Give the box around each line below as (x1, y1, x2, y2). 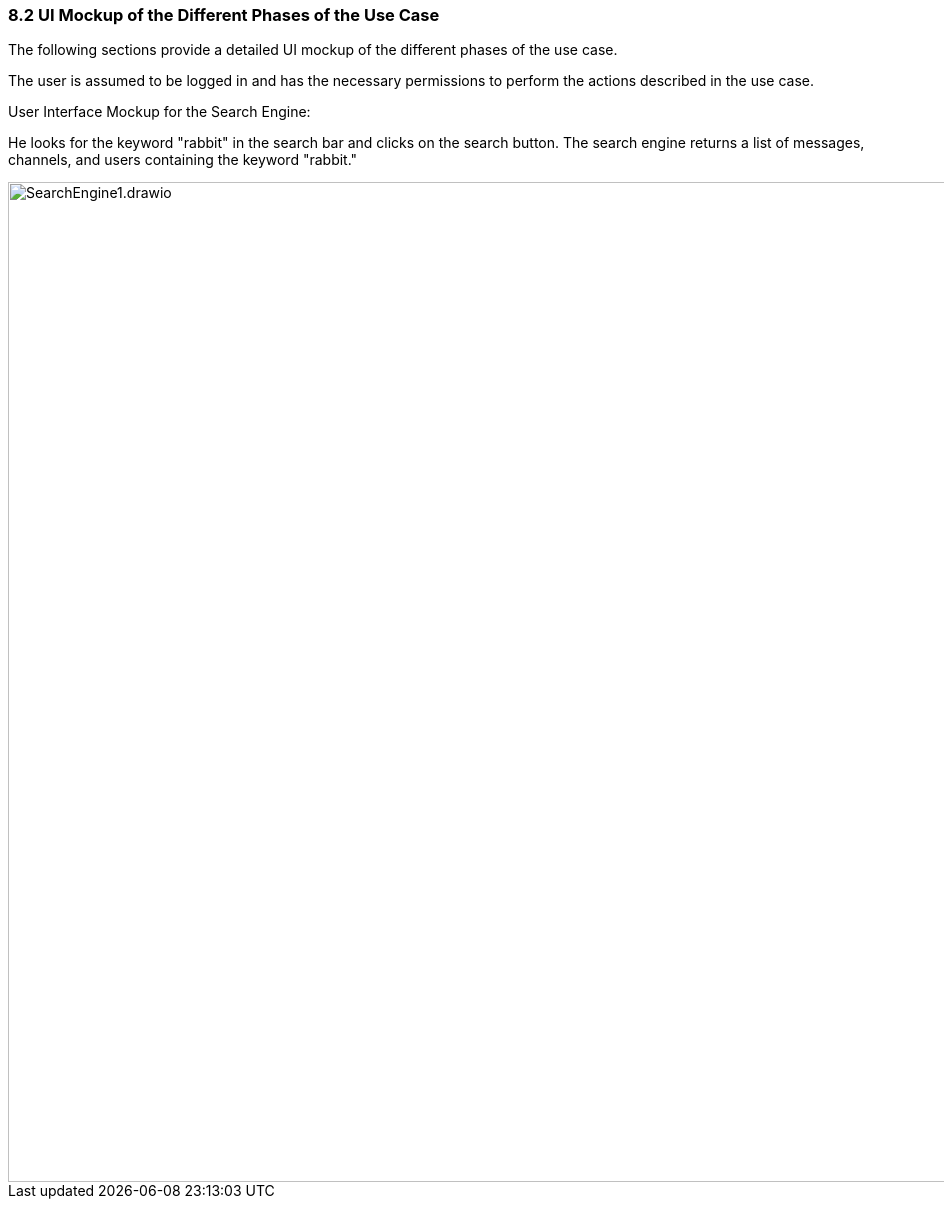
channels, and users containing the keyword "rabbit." (8, 151, 358, 169)
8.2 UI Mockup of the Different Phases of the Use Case (8, 5, 440, 25)
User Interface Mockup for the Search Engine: (8, 103, 311, 121)
